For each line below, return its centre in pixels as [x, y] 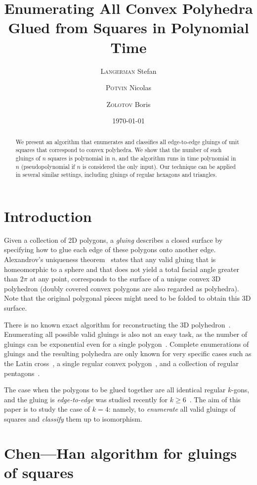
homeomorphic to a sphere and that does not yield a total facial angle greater [122, 269]
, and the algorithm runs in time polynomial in [176, 158]
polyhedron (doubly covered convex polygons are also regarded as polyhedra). [122, 288]
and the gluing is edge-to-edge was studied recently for [86, 399]
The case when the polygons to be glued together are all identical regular [115, 390]
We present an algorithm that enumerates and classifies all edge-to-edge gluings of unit [127, 141]
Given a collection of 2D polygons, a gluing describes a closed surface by [113, 240]
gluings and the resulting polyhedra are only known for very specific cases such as [128, 353]
